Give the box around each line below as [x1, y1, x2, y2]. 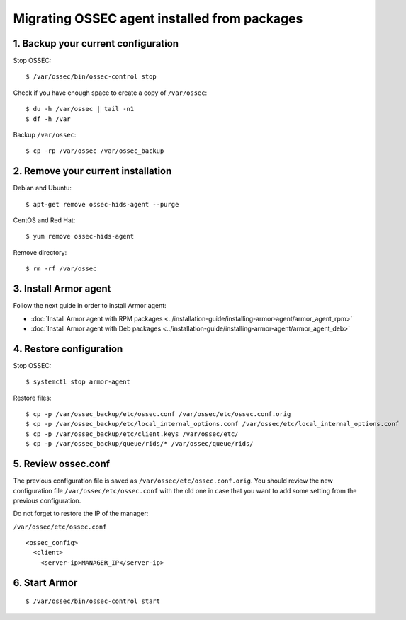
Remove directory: [13, 248, 67, 256]
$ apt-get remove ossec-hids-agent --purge [26, 200, 179, 208]
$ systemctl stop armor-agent [26, 378, 131, 386]
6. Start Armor [13, 577, 78, 589]
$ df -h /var [26, 115, 71, 123]
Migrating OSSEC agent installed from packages [13, 11, 303, 26]
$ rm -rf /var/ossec [26, 265, 97, 272]
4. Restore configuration [13, 343, 123, 355]
